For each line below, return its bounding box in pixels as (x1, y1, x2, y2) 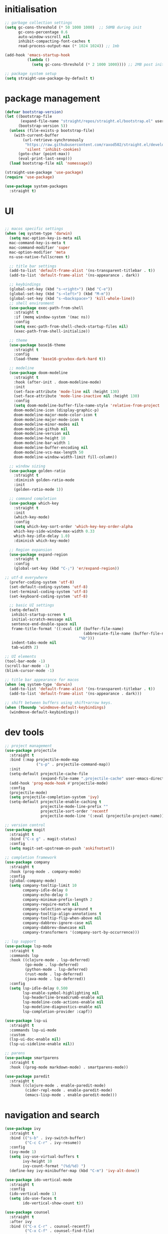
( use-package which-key (9, 501, 59, 506)
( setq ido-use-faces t (9, 1196, 57, 1201)
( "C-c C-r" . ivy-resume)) (25, 1140, 81, 1145)
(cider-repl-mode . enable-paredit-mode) (25, 1088, 113, 1093)
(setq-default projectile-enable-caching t (9, 799, 101, 805)
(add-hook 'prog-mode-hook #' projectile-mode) (9, 781, 108, 786)
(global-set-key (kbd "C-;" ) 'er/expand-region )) (14, 566, 120, 571)
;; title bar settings (9, 263, 57, 269)
